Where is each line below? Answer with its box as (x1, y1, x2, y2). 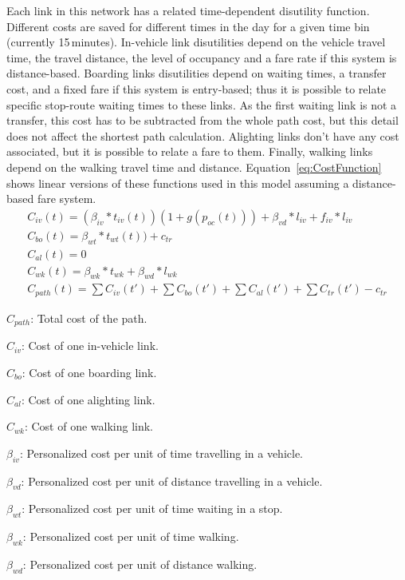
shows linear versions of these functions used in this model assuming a (6, 174, 349, 191)
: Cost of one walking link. (24, 418, 154, 435)
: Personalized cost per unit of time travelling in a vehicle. (19, 444, 303, 461)
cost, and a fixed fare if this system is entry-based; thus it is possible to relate (6, 80, 387, 97)
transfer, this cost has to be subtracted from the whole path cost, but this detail (6, 112, 399, 129)
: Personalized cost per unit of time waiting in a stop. (22, 500, 283, 517)
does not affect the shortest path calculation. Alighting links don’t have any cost (6, 127, 399, 144)
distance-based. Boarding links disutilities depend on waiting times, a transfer (6, 65, 387, 81)
